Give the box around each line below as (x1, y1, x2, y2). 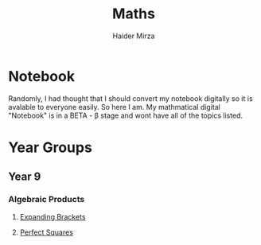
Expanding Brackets (19, 212, 86, 221)
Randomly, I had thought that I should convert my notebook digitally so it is (8, 93, 253, 103)
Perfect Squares (19, 227, 74, 237)
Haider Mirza (112, 31, 155, 41)
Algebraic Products (8, 194, 85, 205)
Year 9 (8, 170, 41, 184)
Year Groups (8, 138, 93, 156)
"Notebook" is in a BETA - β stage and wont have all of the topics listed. (8, 111, 243, 120)
